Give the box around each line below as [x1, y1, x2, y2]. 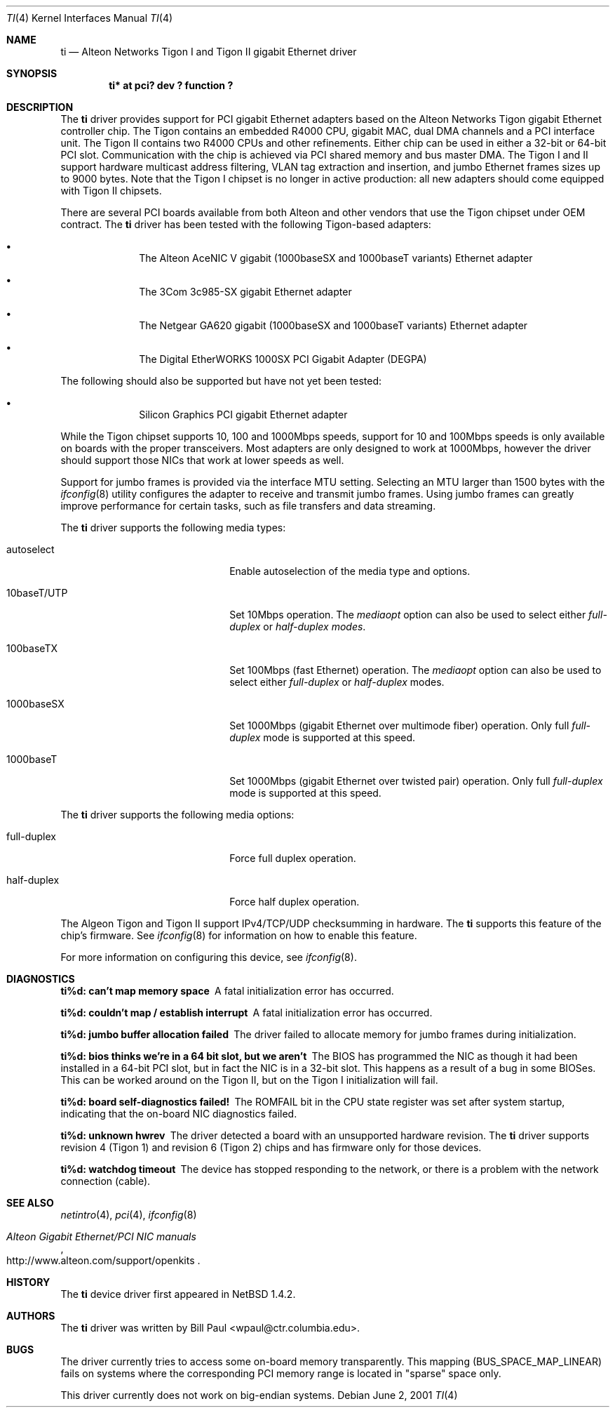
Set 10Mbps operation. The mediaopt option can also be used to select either [229, 609, 586, 621]
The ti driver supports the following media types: [60, 522, 286, 533]
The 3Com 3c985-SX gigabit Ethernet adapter [139, 286, 352, 298]
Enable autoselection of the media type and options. [229, 565, 471, 577]
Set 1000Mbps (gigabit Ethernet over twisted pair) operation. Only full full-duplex [229, 775, 603, 787]
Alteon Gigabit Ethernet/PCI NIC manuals [6, 1230, 196, 1242]
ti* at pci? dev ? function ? [109, 79, 234, 91]
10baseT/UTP [6, 587, 68, 599]
